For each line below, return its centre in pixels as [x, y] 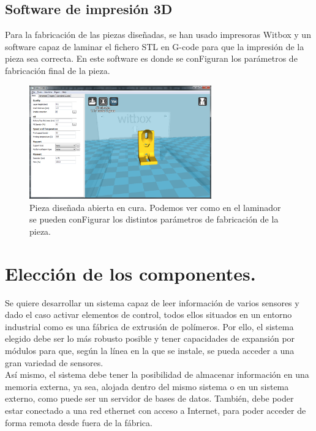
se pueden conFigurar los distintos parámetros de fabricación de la [154, 219]
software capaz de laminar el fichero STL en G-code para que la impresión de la [155, 46]
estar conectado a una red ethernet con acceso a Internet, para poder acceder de [156, 410]
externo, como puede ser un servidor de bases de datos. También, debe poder [149, 398]
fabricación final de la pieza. [58, 70]
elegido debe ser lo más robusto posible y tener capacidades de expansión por [150, 338]
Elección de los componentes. [130, 273]
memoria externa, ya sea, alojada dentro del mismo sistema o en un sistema [147, 386]
